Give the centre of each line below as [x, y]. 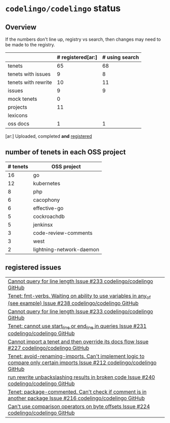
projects [18, 107]
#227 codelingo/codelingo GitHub [49, 348]
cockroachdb [49, 216]
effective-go [48, 208]
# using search [120, 57]
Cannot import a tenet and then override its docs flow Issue [78, 342]
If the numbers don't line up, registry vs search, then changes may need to [83, 39]
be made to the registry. [30, 45]
